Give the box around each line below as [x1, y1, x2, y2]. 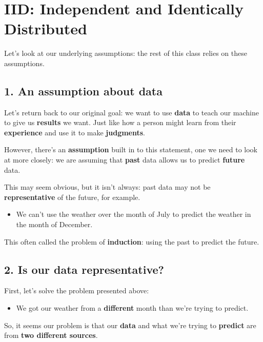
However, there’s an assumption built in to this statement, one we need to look [4, 144, 257, 155]
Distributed [4, 18, 88, 39]
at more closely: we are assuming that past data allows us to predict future [4, 154, 245, 165]
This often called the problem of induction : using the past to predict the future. [4, 236, 259, 247]
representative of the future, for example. [4, 191, 140, 202]
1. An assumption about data [4, 83, 163, 98]
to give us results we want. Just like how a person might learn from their [4, 117, 236, 128]
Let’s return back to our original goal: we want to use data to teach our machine [4, 107, 259, 117]
